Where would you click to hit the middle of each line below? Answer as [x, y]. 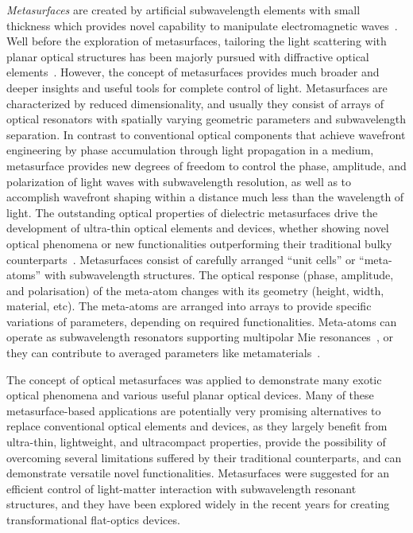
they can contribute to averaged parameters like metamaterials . [164, 353]
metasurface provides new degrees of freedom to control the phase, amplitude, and [206, 165]
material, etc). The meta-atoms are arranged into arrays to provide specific [189, 306]
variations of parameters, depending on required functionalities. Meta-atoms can [202, 321]
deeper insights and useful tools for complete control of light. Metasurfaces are [197, 87]
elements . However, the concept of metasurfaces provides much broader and [193, 72]
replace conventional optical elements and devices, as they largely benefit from [197, 426]
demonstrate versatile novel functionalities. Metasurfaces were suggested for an [198, 473]
